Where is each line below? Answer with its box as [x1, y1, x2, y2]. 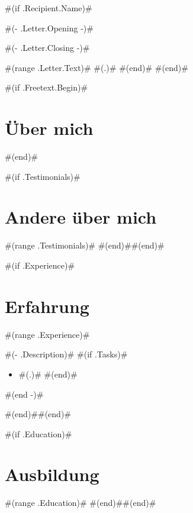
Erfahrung [5, 293, 89, 318]
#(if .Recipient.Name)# [5, 2, 92, 14]
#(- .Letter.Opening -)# [5, 21, 94, 34]
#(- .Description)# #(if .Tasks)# [5, 348, 128, 360]
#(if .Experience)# [5, 259, 75, 271]
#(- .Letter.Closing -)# [5, 41, 90, 54]
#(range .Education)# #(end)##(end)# [5, 496, 156, 509]
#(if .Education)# [5, 427, 72, 440]
